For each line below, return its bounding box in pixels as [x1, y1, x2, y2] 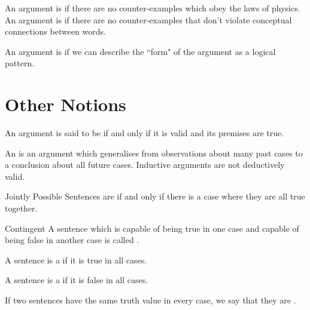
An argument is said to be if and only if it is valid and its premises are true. [5, 127, 284, 139]
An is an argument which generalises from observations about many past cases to [5, 146, 303, 159]
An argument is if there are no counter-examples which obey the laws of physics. [5, 2, 300, 14]
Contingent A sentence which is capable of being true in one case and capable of [5, 222, 299, 234]
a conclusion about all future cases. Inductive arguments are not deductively [5, 158, 285, 171]
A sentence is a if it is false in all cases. [5, 274, 148, 286]
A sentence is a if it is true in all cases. [5, 253, 147, 266]
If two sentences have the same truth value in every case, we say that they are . [5, 294, 296, 306]
